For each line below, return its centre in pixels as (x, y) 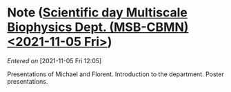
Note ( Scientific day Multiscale (98, 13)
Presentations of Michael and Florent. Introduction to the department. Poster (115, 74)
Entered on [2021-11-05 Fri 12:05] (54, 60)
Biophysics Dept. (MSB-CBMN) (98, 27)
